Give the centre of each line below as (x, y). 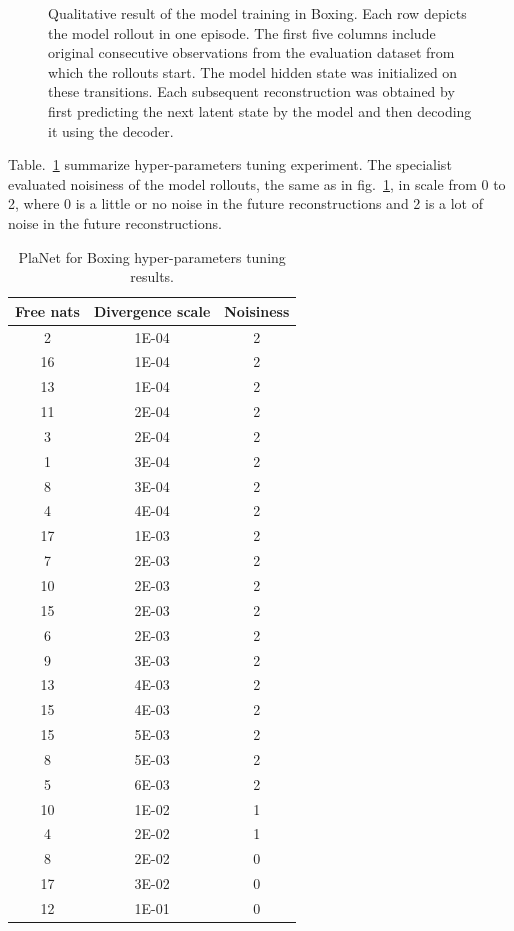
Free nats (47, 310)
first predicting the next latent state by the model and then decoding (260, 110)
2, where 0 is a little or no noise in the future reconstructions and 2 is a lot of (246, 203)
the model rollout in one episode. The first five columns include (242, 32)
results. (152, 276)
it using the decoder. (111, 130)
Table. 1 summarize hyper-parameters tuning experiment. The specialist (230, 164)
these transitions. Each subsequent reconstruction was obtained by (251, 91)
